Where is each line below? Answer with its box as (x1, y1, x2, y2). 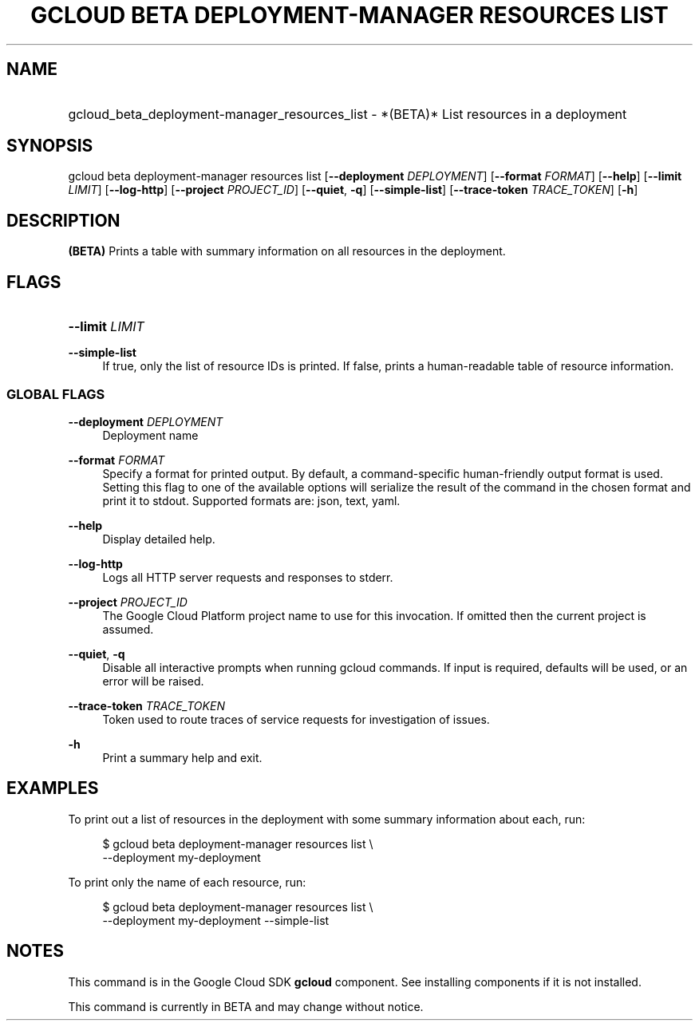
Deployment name (102, 428, 199, 442)
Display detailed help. (102, 531, 215, 546)
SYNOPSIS (6, 136, 93, 156)
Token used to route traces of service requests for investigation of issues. (102, 712, 490, 726)
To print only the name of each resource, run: (68, 875, 306, 889)
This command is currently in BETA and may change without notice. (68, 999, 424, 1013)
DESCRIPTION (6, 210, 120, 231)
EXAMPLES (6, 778, 99, 799)
